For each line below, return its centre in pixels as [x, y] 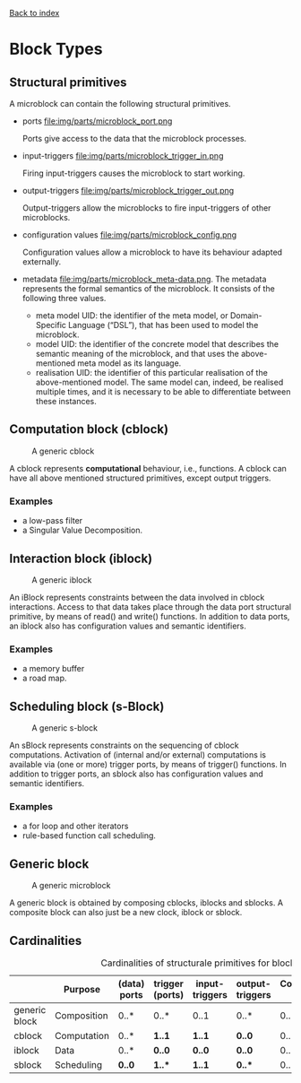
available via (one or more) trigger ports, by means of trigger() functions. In [148, 765]
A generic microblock [71, 886]
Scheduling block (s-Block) [87, 706]
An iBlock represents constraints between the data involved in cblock [137, 597]
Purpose [82, 989]
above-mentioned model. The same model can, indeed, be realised [159, 382]
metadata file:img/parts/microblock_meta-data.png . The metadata [144, 279]
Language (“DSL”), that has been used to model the [163, 325]
